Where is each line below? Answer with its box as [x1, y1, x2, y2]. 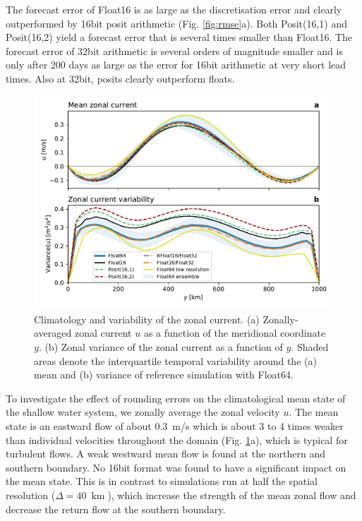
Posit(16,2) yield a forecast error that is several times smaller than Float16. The [6, 30, 353, 44]
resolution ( [6, 487, 56, 502]
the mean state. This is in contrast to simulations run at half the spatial [6, 474, 318, 489]
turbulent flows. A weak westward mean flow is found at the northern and [6, 446, 326, 461]
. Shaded [291, 340, 329, 354]
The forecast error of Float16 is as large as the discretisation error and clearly [6, 2, 342, 16]
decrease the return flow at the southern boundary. [6, 501, 226, 516]
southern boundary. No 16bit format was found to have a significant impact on [6, 460, 346, 474]
